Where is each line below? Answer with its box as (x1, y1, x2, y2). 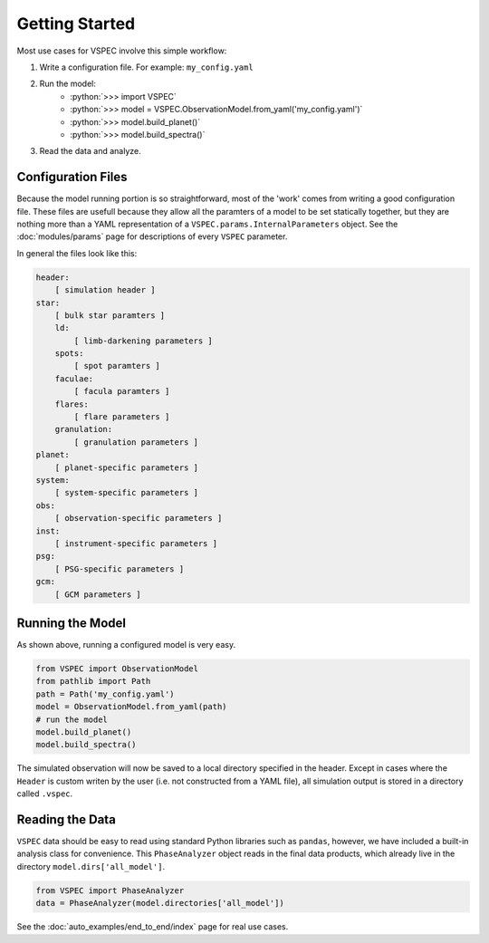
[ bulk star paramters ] (54, 310, 166, 321)
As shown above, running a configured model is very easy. (16, 640, 235, 650)
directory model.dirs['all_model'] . (16, 861, 166, 871)
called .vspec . (16, 788, 73, 799)
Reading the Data (16, 812, 117, 827)
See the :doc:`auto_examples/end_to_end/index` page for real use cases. (16, 921, 289, 932)
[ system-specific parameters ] (54, 487, 199, 498)
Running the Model (16, 615, 127, 630)
